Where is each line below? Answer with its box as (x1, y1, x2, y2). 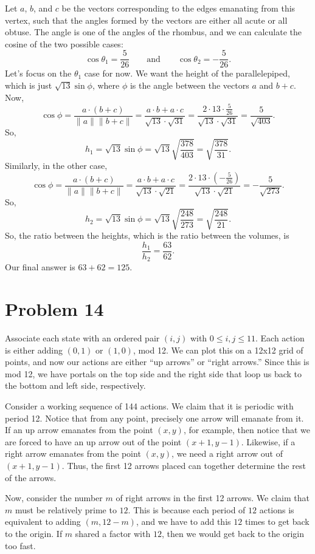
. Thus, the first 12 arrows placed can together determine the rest (61, 459, 306, 472)
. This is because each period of (128, 503, 246, 516)
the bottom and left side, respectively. (5, 379, 146, 392)
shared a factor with (75, 527, 151, 540)
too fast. (5, 539, 36, 552)
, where (92, 79, 120, 92)
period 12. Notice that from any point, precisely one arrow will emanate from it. (5, 411, 304, 424)
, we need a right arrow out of (171, 447, 283, 460)
